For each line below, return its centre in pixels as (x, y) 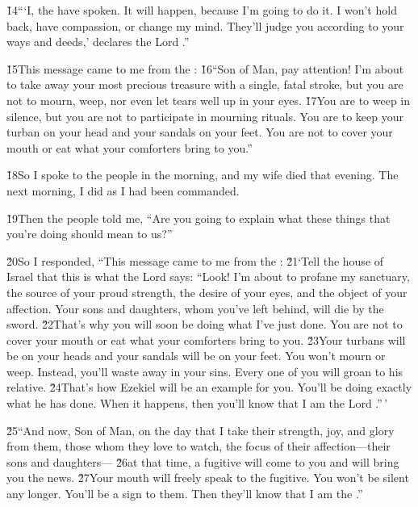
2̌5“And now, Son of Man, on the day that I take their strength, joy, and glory (201, 430)
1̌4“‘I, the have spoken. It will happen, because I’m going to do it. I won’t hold (202, 10)
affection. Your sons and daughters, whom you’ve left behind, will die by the (195, 308)
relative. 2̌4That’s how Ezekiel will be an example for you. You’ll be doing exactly (209, 387)
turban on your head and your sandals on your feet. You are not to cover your (200, 132)
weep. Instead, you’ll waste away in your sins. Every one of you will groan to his (205, 371)
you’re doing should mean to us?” (90, 234)
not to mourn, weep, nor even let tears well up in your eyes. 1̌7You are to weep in (209, 100)
